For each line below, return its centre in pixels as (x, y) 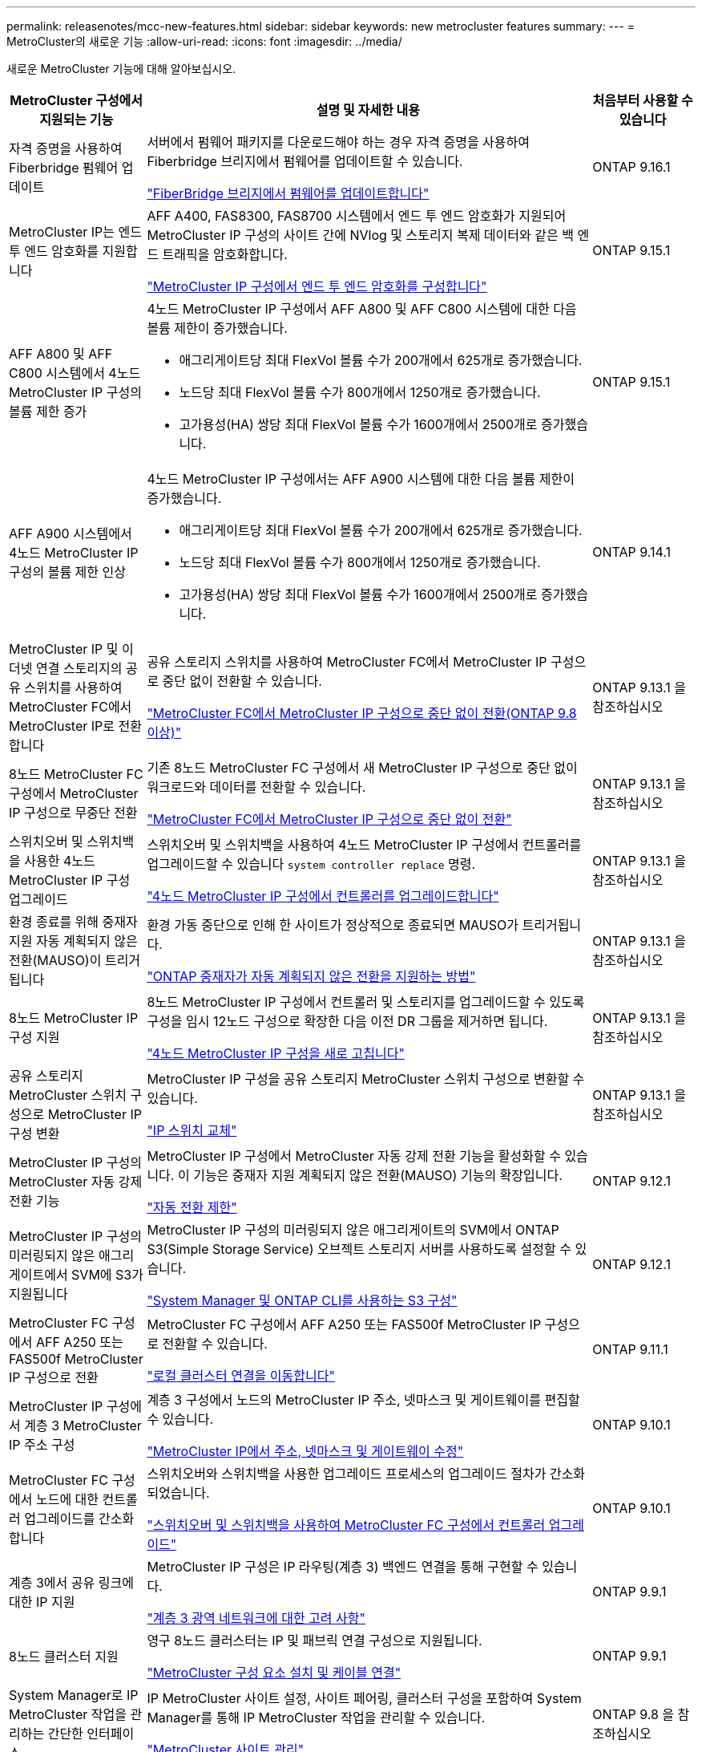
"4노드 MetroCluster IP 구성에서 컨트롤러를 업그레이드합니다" (323, 896)
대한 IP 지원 (42, 1602)
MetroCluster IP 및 (64, 649)
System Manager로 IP (74, 1695)
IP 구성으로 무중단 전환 (73, 813)
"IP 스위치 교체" (192, 1130)
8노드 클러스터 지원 (64, 1657)
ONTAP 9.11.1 (630, 1349)
